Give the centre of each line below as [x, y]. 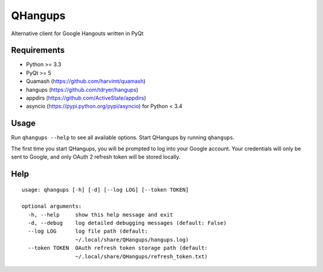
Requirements [38, 50]
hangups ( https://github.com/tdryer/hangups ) [82, 89]
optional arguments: [52, 206]
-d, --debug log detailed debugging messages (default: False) [127, 223]
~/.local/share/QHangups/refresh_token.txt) [141, 256]
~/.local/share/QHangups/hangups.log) [132, 239]
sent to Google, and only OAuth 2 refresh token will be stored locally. [96, 157]
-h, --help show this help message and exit [100, 214]
